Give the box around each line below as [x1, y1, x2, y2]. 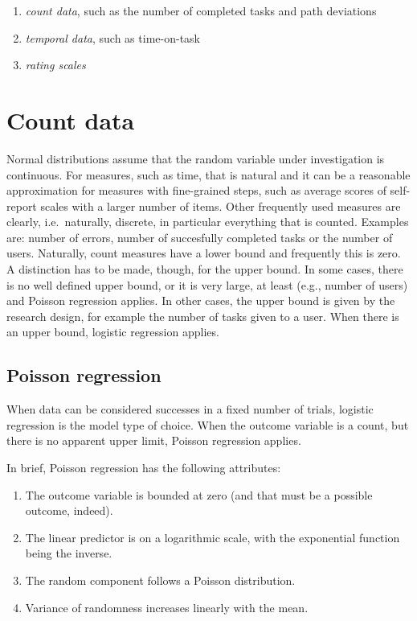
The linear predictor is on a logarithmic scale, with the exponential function [25, 528, 400, 545]
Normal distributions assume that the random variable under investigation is [6, 150, 385, 167]
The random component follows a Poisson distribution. [25, 571, 296, 588]
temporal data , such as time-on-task [25, 29, 200, 46]
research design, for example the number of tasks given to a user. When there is [6, 307, 399, 324]
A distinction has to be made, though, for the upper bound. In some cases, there [6, 261, 403, 278]
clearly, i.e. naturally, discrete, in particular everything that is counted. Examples [6, 213, 409, 230]
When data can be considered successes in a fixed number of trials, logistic [6, 401, 374, 417]
